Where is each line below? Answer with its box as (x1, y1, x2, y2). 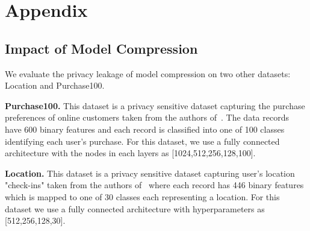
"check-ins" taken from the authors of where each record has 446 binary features (5, 179, 304, 191)
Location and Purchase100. (5, 79, 105, 92)
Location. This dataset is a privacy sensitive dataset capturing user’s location (5, 166, 295, 179)
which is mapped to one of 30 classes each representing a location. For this (5, 190, 280, 203)
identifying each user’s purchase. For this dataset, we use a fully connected (5, 134, 280, 147)
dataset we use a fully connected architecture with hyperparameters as (5, 202, 265, 215)
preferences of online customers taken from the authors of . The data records (5, 111, 289, 124)
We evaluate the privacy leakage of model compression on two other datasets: (5, 67, 291, 80)
